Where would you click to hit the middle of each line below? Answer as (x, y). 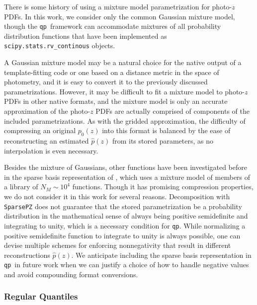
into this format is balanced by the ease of (166, 130)
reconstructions (27, 255)
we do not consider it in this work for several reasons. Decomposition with (117, 196)
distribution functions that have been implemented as (86, 36)
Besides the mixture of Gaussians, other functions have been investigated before (126, 167)
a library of (21, 187)
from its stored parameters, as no (163, 141)
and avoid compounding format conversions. (71, 274)
